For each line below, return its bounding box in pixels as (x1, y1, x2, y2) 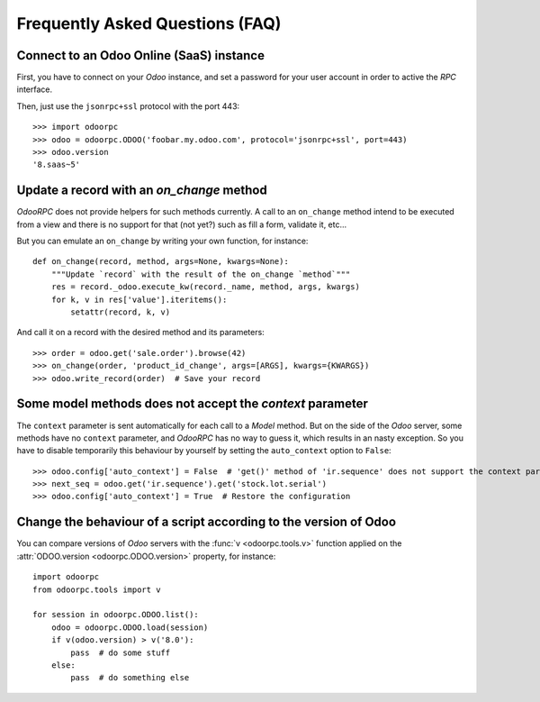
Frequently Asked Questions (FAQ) (16, 14, 282, 33)
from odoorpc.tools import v (32, 584, 161, 595)
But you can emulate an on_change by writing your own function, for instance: (16, 235, 309, 247)
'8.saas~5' (32, 160, 81, 170)
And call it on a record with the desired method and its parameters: (16, 327, 265, 338)
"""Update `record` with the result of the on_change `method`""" (50, 269, 351, 279)
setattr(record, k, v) (70, 307, 171, 317)
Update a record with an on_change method (16, 183, 267, 198)
